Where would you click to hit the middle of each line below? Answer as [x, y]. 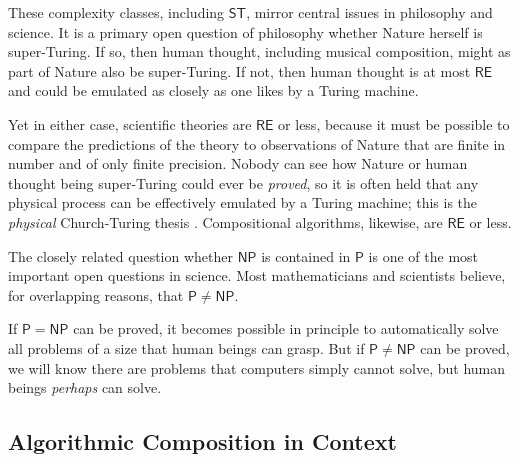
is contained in [306, 255]
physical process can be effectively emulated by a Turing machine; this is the [243, 202]
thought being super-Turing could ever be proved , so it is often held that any [243, 182]
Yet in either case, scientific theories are [130, 123]
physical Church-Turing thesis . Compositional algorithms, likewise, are [225, 221]
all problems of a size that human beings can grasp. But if [186, 347]
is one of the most [423, 255]
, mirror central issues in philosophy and [369, 12]
